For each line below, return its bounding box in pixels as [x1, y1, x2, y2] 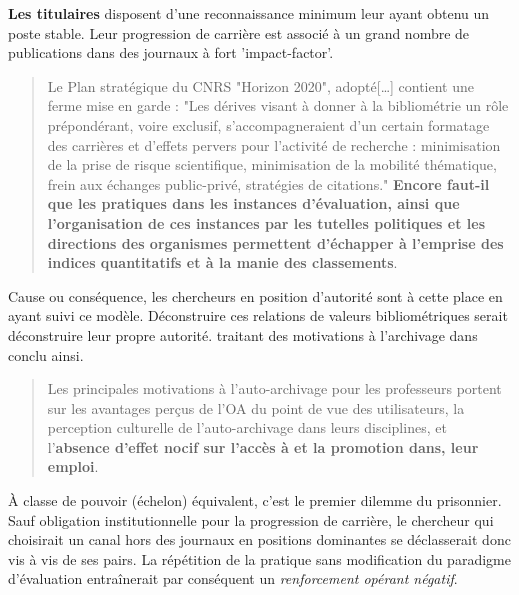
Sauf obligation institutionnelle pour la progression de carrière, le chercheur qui [8, 509, 494, 530]
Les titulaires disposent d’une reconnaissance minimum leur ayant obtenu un [8, 3, 490, 23]
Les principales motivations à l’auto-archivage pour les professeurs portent [47, 378, 502, 399]
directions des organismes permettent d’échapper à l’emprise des [47, 232, 504, 253]
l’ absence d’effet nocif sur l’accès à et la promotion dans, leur [47, 436, 479, 457]
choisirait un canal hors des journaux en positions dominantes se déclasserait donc [8, 529, 511, 550]
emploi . [47, 456, 99, 477]
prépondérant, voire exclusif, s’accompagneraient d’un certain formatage [47, 114, 490, 135]
